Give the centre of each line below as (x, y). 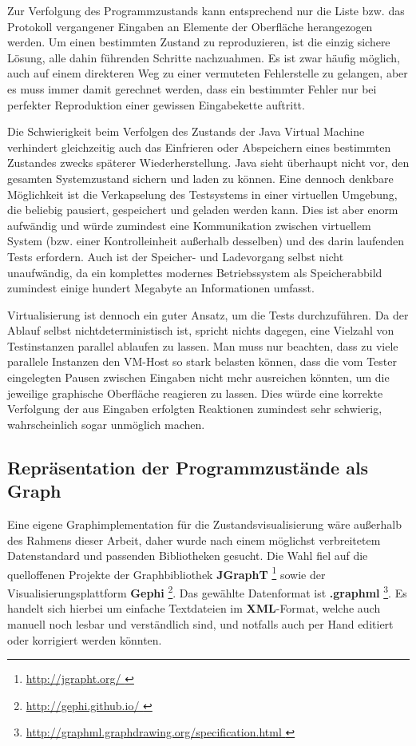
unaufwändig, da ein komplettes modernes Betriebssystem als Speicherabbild (195, 272)
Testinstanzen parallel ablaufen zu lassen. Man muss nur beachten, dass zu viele (203, 345)
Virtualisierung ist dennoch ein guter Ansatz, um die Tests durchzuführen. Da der (208, 314)
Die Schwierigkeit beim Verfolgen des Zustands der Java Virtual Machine (186, 131)
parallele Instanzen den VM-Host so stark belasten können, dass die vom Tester (202, 361)
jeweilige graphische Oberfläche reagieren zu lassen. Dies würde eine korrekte (195, 393)
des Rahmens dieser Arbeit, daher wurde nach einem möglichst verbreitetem (194, 540)
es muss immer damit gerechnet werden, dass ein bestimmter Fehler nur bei (192, 88)
